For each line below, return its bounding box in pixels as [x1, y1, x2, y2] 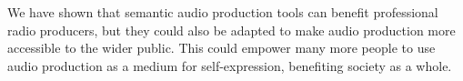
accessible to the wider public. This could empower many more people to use [7, 38, 436, 57]
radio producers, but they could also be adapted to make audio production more [7, 20, 456, 39]
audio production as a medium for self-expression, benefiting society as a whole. [7, 56, 452, 75]
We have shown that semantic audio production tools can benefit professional [7, 3, 438, 21]
